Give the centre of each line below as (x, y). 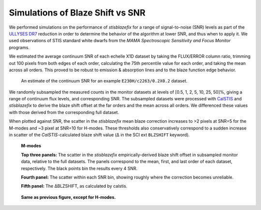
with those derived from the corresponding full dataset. (64, 112)
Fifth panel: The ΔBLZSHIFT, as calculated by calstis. (74, 186)
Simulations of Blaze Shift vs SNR (77, 13)
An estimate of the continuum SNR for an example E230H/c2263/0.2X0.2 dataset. (104, 81)
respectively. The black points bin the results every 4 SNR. (79, 168)
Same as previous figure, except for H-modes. (68, 197)
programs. (19, 47)
